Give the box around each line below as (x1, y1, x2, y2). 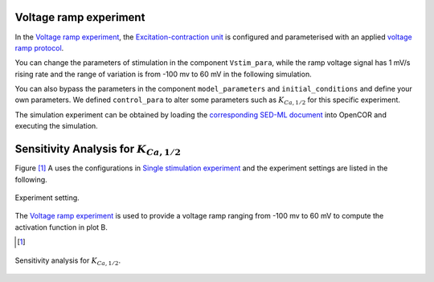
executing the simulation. (14, 121, 98, 131)
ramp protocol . (14, 43, 64, 52)
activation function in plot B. (14, 222, 108, 232)
